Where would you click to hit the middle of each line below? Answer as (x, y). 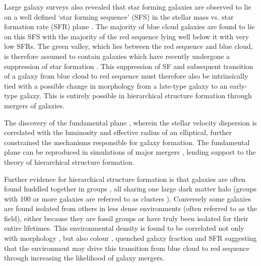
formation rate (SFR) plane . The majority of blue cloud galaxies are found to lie (129, 26)
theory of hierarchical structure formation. (69, 161)
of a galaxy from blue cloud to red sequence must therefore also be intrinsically (126, 76)
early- (238, 85)
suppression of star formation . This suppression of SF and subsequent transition (129, 66)
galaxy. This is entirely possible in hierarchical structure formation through (136, 95)
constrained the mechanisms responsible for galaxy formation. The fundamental (127, 142)
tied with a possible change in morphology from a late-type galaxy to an (116, 85)
